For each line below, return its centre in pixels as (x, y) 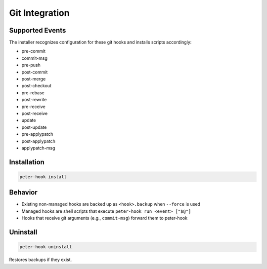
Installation (27, 162)
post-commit (35, 72)
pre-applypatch (37, 134)
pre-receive (33, 107)
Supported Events (38, 30)
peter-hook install (43, 177)
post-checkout (37, 86)
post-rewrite (34, 100)
